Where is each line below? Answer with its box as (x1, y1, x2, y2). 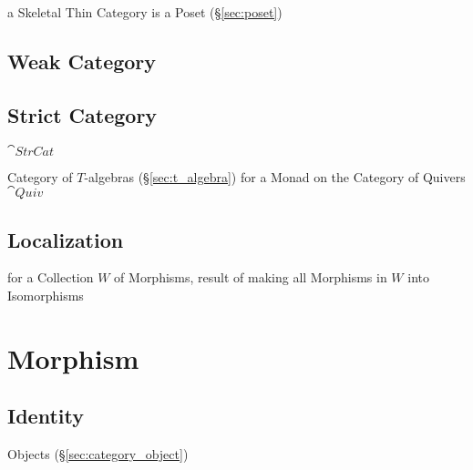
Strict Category (7, 100, 158, 128)
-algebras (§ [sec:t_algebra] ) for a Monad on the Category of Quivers (84, 167, 466, 186)
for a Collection (7, 268, 94, 287)
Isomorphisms (7, 285, 84, 304)
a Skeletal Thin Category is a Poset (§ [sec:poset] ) (7, 3, 283, 21)
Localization (7, 225, 124, 253)
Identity (7, 402, 84, 430)
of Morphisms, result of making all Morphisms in (114, 268, 387, 287)
